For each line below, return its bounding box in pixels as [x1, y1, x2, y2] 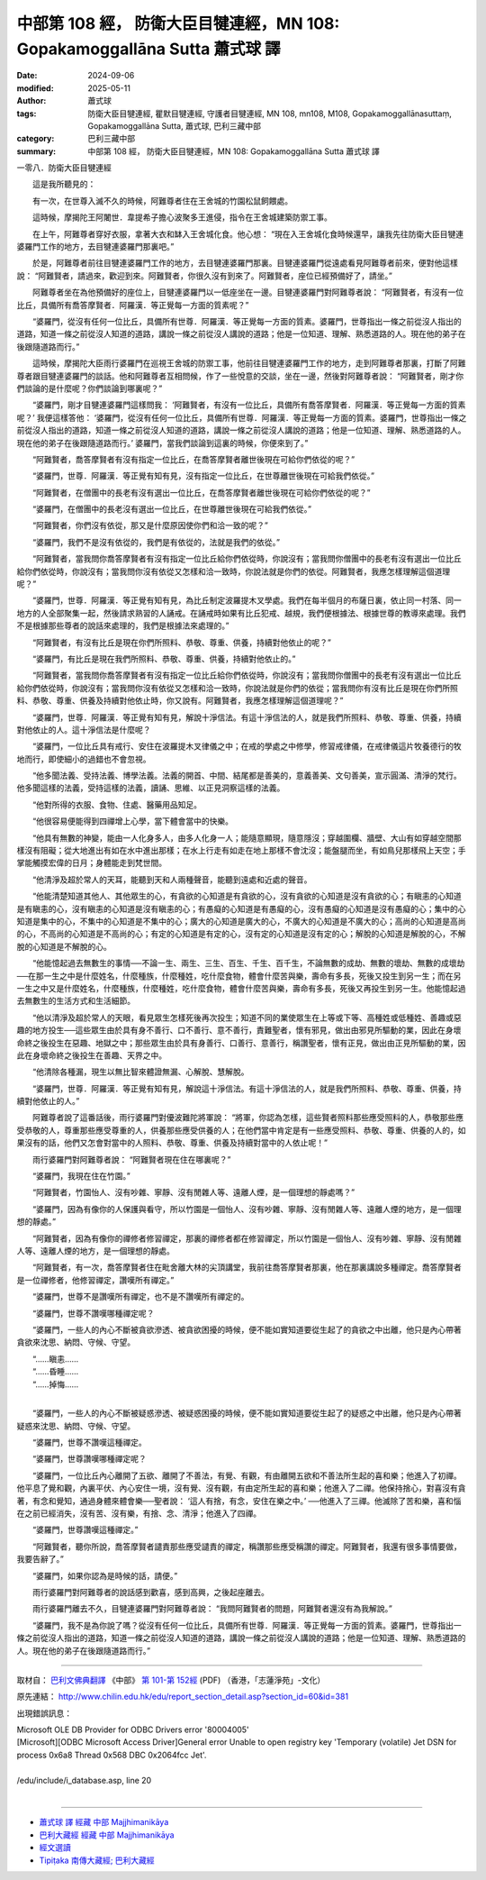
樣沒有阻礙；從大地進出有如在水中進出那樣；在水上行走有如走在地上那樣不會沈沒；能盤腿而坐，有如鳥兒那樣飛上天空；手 [16, 845, 466, 856]
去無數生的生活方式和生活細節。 [16, 996, 135, 1007]
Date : [16, 70, 38, 81]
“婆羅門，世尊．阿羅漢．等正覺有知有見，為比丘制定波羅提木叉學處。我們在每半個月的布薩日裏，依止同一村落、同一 [31, 595, 463, 606]
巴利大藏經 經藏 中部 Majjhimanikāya [39, 1830, 175, 1840]
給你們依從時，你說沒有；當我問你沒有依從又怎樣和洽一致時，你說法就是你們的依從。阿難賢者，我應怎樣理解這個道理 [16, 566, 450, 577]
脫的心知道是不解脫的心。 [16, 941, 112, 952]
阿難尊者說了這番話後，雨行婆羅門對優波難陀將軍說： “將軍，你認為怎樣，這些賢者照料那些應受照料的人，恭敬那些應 [31, 1112, 464, 1123]
